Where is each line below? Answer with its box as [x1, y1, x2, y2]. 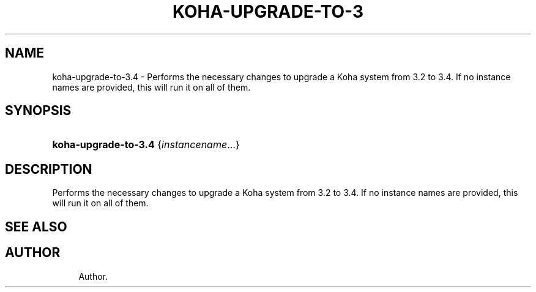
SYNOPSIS [5, 103, 72, 119]
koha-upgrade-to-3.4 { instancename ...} [52, 138, 240, 151]
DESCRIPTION [5, 161, 92, 177]
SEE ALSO [5, 219, 67, 234]
